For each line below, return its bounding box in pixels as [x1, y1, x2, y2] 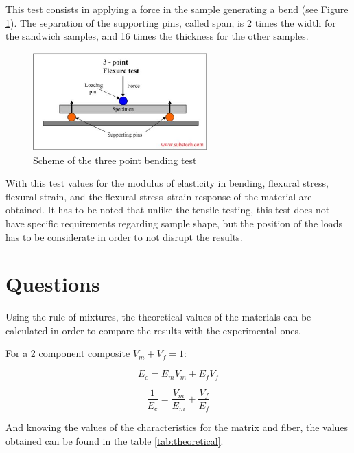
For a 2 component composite [5, 346, 130, 360]
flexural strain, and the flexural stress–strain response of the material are [5, 189, 312, 203]
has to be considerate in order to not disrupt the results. [5, 229, 243, 244]
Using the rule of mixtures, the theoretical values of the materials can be [5, 310, 311, 324]
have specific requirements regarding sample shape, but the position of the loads [5, 216, 343, 230]
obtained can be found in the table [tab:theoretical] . [5, 433, 224, 448]
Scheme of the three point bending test [33, 152, 197, 167]
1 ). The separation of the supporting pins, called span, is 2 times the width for [5, 15, 336, 30]
